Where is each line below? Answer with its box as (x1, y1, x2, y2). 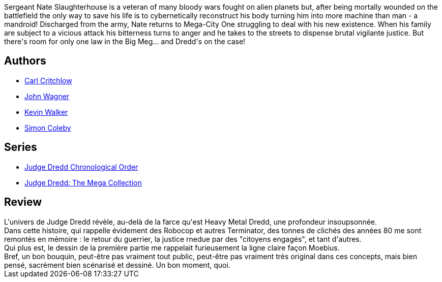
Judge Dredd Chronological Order (24, 162, 138, 171)
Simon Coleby (24, 123, 71, 132)
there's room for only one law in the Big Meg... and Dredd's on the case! (4, 37, 246, 46)
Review (4, 196, 42, 209)
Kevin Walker (24, 107, 68, 116)
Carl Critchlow (24, 76, 72, 85)
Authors (4, 54, 46, 68)
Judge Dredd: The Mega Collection (24, 178, 142, 187)
